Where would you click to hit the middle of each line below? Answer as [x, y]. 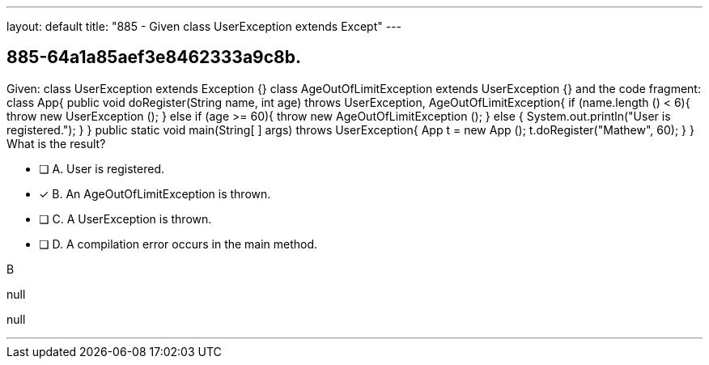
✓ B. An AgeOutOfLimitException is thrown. [155, 193]
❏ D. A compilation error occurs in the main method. [178, 244]
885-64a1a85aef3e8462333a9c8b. [154, 57]
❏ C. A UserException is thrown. [125, 219]
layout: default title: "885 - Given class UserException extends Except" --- [204, 26]
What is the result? [56, 143]
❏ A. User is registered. [102, 168]
